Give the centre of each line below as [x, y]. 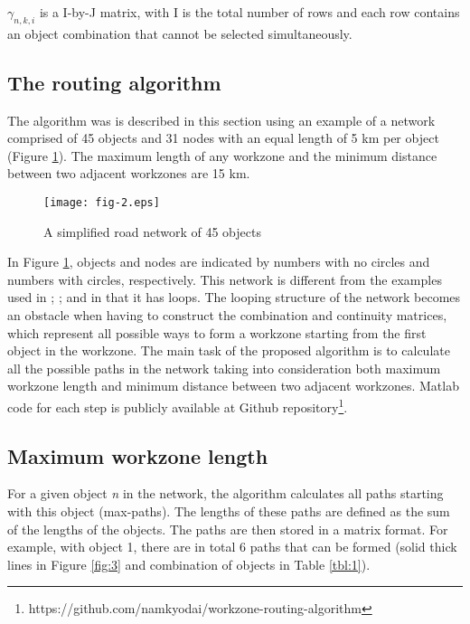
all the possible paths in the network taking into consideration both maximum [224, 368]
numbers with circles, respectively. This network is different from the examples [225, 279]
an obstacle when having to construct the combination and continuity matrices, [227, 315]
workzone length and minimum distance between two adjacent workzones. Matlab [233, 386]
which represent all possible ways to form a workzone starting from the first [217, 332]
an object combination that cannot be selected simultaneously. [180, 33]
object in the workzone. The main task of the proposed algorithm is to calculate [229, 350]
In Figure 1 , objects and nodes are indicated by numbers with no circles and [219, 262]
